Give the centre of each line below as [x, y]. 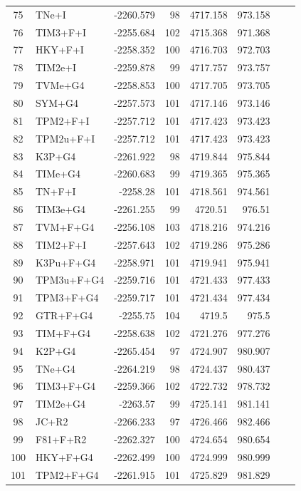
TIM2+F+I [61, 244]
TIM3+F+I [61, 32]
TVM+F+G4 [65, 226]
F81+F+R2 [61, 439]
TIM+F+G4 [63, 332]
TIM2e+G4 [61, 404]
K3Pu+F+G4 [66, 262]
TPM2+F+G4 [67, 474]
